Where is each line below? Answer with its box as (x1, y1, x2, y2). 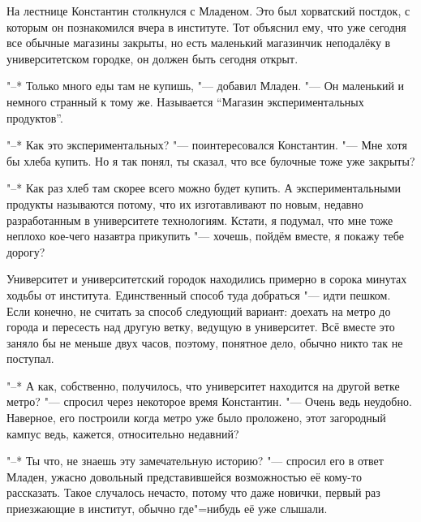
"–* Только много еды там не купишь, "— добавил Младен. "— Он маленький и (6, 77, 405, 94)
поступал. (6, 350, 54, 367)
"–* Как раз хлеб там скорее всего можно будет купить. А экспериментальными (6, 179, 401, 196)
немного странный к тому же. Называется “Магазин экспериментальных (6, 93, 364, 110)
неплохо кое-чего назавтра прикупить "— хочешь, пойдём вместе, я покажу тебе (6, 227, 404, 244)
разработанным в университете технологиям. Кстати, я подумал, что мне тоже (6, 211, 393, 228)
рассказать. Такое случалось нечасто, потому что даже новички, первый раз (6, 484, 380, 501)
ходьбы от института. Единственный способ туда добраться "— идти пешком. (6, 286, 391, 303)
